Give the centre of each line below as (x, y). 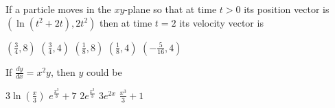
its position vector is (287, 9)
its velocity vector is (221, 22)
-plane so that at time (171, 9)
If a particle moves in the (58, 9)
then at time (126, 22)
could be (104, 71)
